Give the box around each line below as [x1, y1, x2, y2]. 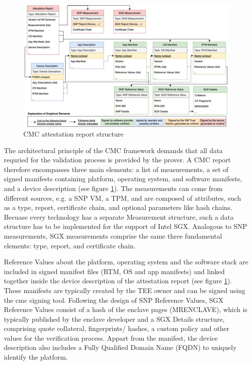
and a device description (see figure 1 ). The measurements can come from [4, 183, 223, 193]
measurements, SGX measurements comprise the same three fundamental [4, 230, 222, 241]
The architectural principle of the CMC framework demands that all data [4, 145, 223, 155]
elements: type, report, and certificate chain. [4, 240, 135, 250]
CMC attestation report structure [23, 129, 124, 139]
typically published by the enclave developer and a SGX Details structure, [4, 313, 225, 324]
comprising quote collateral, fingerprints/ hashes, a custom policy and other [4, 323, 230, 333]
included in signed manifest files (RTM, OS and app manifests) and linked [4, 266, 225, 276]
